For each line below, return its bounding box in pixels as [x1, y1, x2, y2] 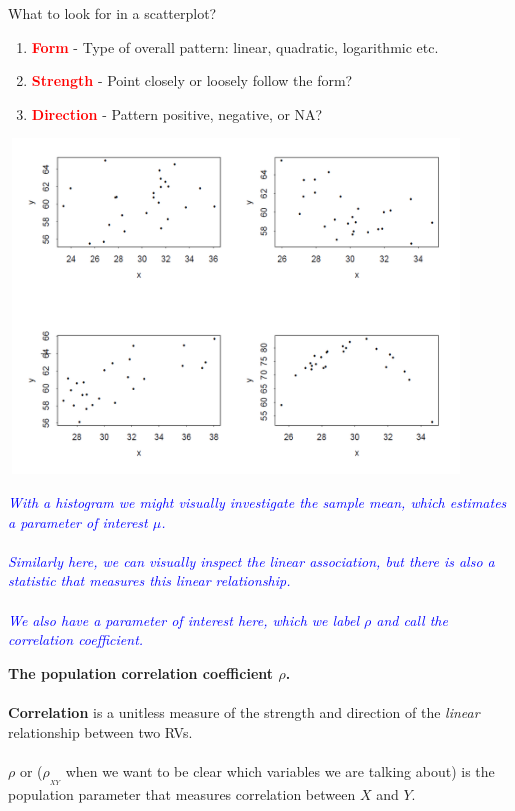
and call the [376, 609, 448, 630]
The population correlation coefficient [8, 662, 274, 683]
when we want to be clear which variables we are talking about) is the [65, 760, 495, 781]
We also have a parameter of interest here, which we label [8, 609, 360, 630]
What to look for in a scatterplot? [8, 3, 217, 23]
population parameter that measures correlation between [8, 783, 356, 804]
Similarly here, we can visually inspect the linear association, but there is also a [8, 550, 495, 571]
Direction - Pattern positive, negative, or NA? [31, 103, 323, 124]
